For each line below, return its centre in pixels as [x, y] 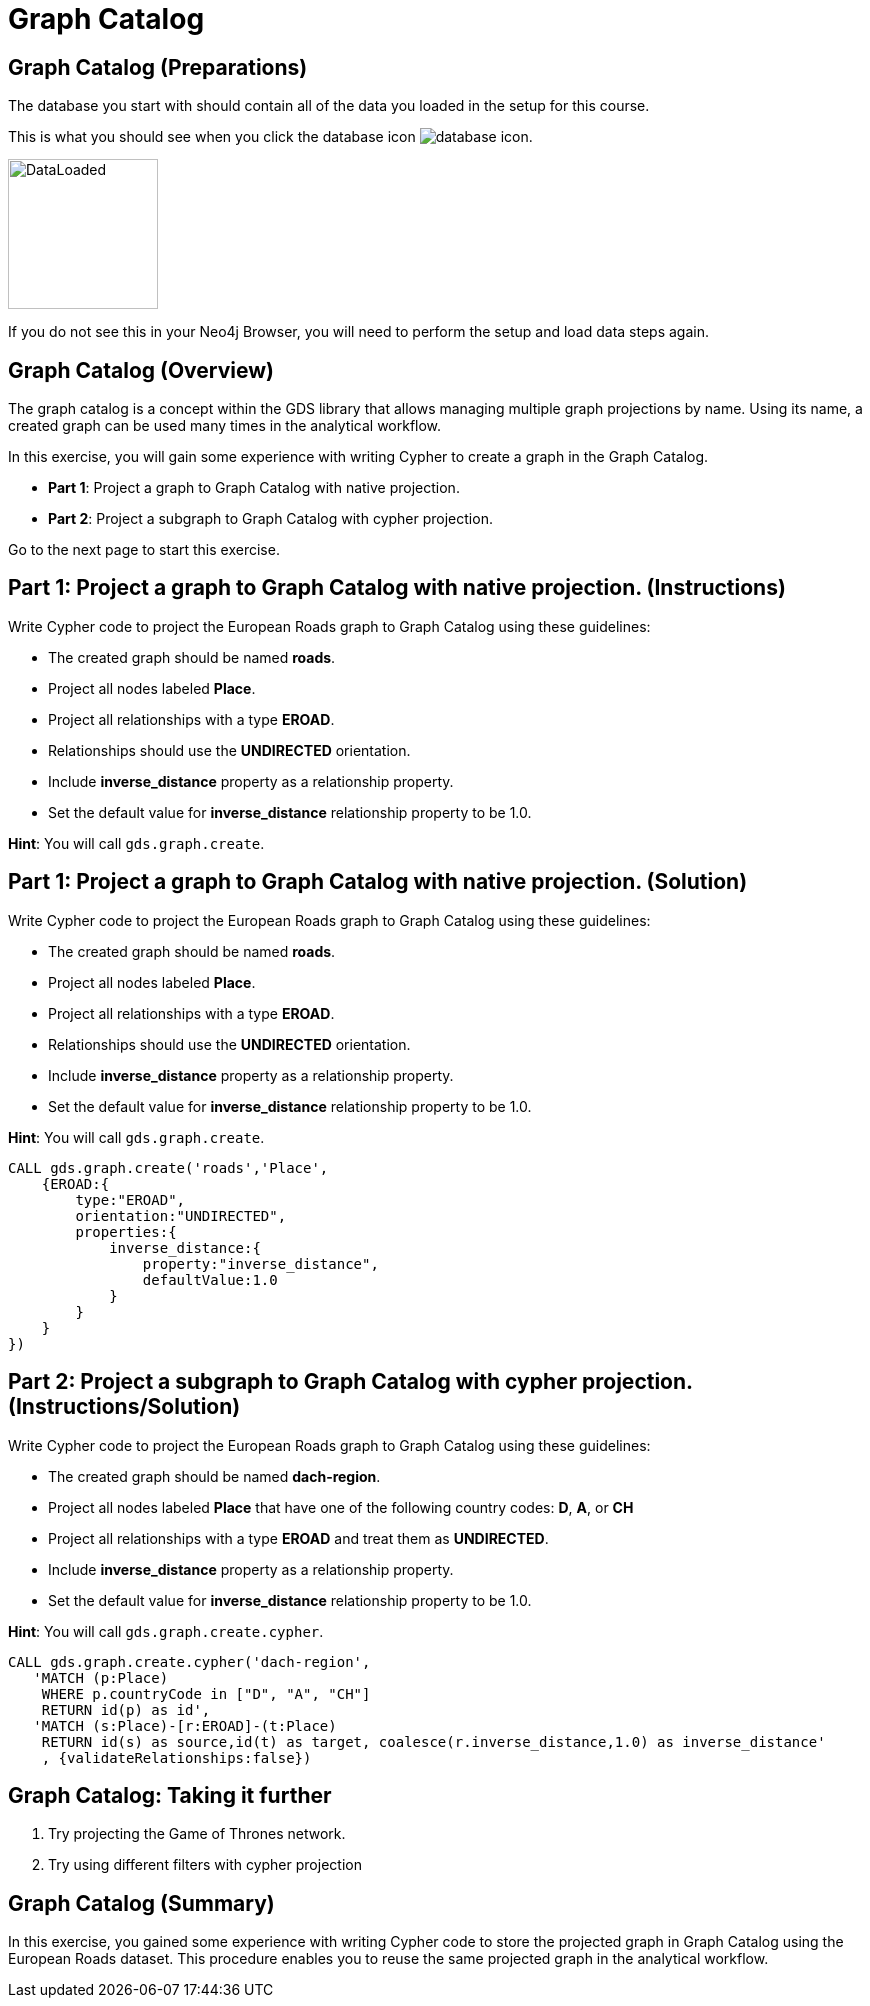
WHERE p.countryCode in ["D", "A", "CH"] [206, 1693]
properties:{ [126, 1231]
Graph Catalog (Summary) [141, 1903]
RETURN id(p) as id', [126, 1709]
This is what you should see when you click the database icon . [270, 137]
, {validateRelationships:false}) [176, 1757]
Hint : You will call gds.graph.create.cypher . [166, 1631]
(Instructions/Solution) [124, 1407]
